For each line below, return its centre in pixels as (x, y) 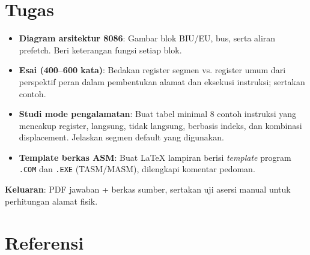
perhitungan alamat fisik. (51, 201)
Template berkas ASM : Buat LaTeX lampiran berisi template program (155, 157)
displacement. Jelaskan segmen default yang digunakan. (121, 137)
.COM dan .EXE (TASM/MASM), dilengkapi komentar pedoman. (137, 169)
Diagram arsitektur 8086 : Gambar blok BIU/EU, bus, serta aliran (147, 38)
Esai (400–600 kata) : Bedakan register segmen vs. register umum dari (152, 70)
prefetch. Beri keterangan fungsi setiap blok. (100, 49)
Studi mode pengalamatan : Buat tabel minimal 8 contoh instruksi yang (157, 114)
